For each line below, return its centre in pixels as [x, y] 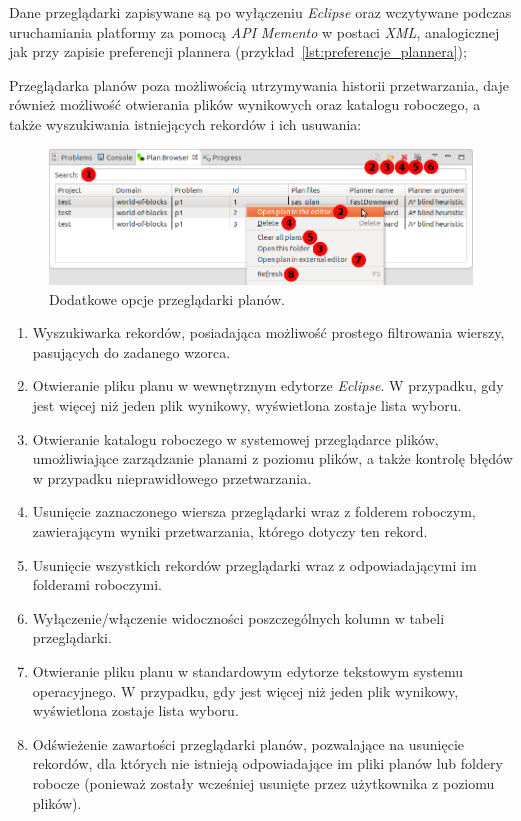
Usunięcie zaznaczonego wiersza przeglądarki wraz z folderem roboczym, [254, 511]
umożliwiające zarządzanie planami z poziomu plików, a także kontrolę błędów [272, 458]
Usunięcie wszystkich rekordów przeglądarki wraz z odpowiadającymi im [254, 564]
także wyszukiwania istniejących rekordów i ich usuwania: [185, 123]
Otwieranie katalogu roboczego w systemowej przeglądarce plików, [235, 438]
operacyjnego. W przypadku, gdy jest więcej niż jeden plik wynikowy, [245, 690]
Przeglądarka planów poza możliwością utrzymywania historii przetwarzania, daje [259, 84]
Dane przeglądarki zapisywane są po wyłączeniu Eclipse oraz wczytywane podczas [260, 12]
